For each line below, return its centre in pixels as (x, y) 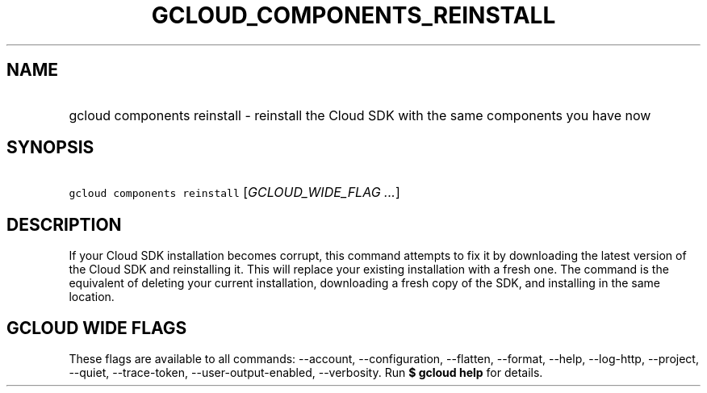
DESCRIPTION (64, 224)
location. (92, 297)
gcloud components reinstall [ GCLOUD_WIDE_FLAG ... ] (234, 192)
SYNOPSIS (50, 148)
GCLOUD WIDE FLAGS (97, 328)
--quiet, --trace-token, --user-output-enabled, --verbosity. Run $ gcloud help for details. (306, 373)
